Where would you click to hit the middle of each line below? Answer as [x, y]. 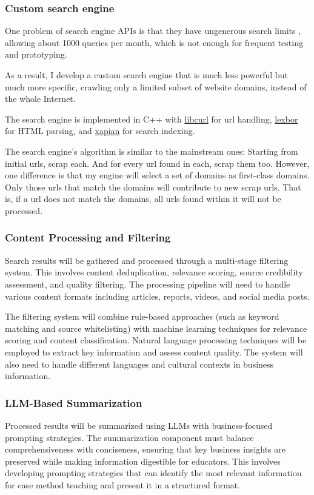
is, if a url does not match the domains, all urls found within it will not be [143, 199]
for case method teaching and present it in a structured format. [123, 484]
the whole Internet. [40, 99]
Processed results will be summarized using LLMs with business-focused [139, 425]
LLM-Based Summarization [74, 402]
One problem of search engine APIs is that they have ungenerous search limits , [153, 31]
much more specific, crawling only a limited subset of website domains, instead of [156, 86]
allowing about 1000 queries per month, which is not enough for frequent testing [154, 42]
